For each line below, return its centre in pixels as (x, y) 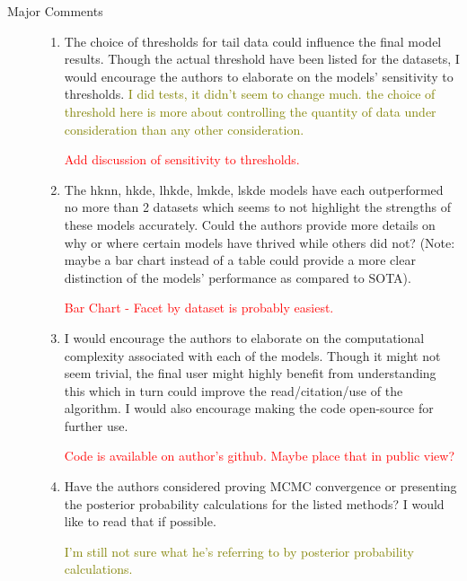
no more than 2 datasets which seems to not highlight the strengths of (258, 207)
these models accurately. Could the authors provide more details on (250, 224)
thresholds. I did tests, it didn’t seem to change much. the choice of (250, 94)
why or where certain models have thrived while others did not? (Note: (260, 242)
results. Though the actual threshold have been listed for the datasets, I (262, 59)
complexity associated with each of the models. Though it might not (252, 355)
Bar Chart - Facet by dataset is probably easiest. (199, 308)
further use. (96, 425)
